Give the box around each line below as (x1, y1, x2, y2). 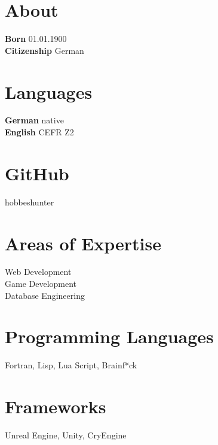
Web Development (5, 265, 72, 278)
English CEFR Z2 (5, 126, 74, 138)
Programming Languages (5, 324, 214, 349)
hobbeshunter (5, 195, 54, 208)
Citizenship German (5, 44, 84, 56)
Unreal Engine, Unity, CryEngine (5, 429, 127, 441)
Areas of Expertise (5, 231, 161, 255)
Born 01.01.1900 (5, 32, 67, 45)
